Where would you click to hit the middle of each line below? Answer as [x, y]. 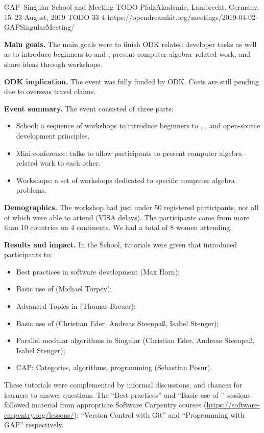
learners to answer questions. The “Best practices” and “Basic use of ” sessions [127, 394]
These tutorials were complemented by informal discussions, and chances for [123, 385]
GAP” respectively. [34, 425]
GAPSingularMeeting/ [40, 27]
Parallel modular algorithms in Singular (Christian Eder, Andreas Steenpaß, [135, 340]
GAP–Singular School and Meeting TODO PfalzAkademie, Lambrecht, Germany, [131, 7]
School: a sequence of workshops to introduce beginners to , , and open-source [138, 126]
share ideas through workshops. [53, 64]
